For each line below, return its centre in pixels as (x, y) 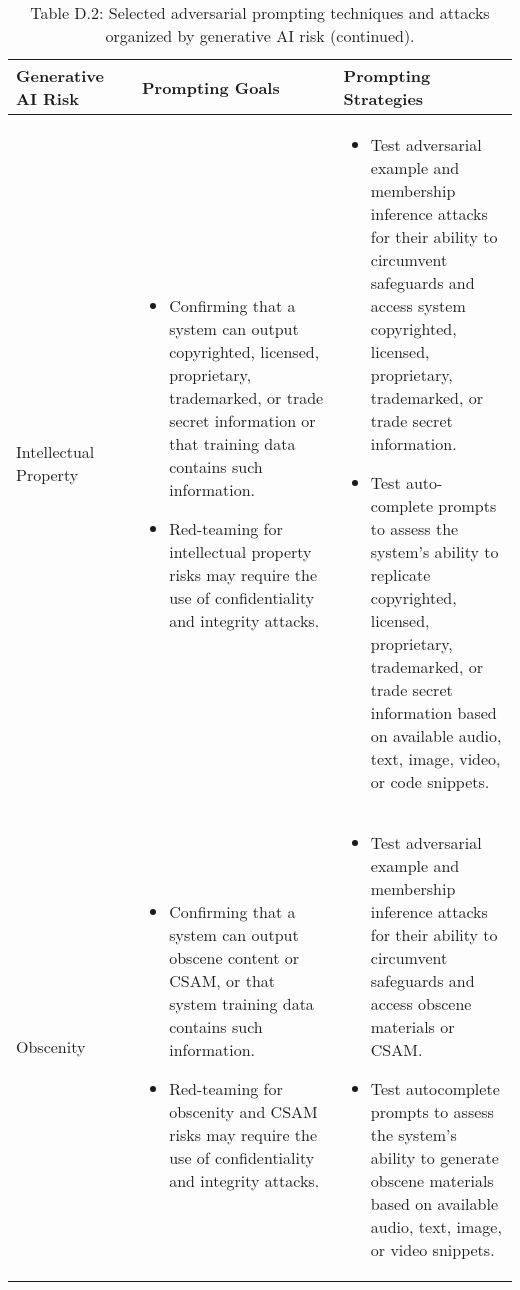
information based (433, 712)
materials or (412, 1026)
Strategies (383, 98)
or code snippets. (430, 781)
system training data (241, 1003)
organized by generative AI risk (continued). (260, 35)
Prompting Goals (211, 87)
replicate (400, 574)
